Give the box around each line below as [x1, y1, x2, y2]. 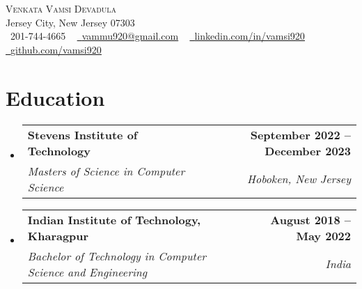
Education [6, 83, 105, 111]
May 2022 [296, 227, 351, 244]
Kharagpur [27, 227, 89, 244]
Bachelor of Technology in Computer [27, 247, 207, 264]
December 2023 [265, 142, 351, 159]
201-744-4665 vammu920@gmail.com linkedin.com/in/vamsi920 [10, 29, 305, 43]
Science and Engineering [27, 263, 148, 280]
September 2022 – [250, 126, 351, 143]
